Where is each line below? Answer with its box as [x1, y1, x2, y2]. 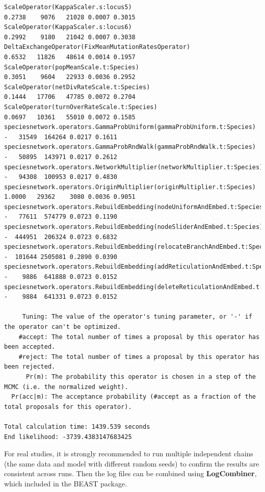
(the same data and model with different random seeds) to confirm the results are [4, 458, 259, 469]
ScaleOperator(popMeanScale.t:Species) [4, 63, 139, 71]
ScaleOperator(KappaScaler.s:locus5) [4, 4, 132, 11]
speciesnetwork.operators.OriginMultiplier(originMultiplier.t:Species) [4, 183, 256, 191]
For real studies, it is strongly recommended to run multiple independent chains [4, 448, 253, 459]
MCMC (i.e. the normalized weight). [4, 383, 128, 391]
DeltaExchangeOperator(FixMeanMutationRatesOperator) [4, 43, 191, 51]
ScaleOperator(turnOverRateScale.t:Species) [4, 103, 157, 111]
